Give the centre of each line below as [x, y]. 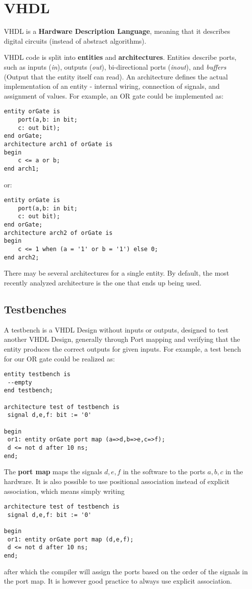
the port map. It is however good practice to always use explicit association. [118, 581]
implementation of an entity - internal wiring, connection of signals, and [112, 86]
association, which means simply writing [64, 491]
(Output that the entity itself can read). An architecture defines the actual [116, 76]
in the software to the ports [164, 472]
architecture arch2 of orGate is [58, 233]
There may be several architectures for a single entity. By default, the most [117, 273]
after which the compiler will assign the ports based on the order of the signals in [126, 571]
